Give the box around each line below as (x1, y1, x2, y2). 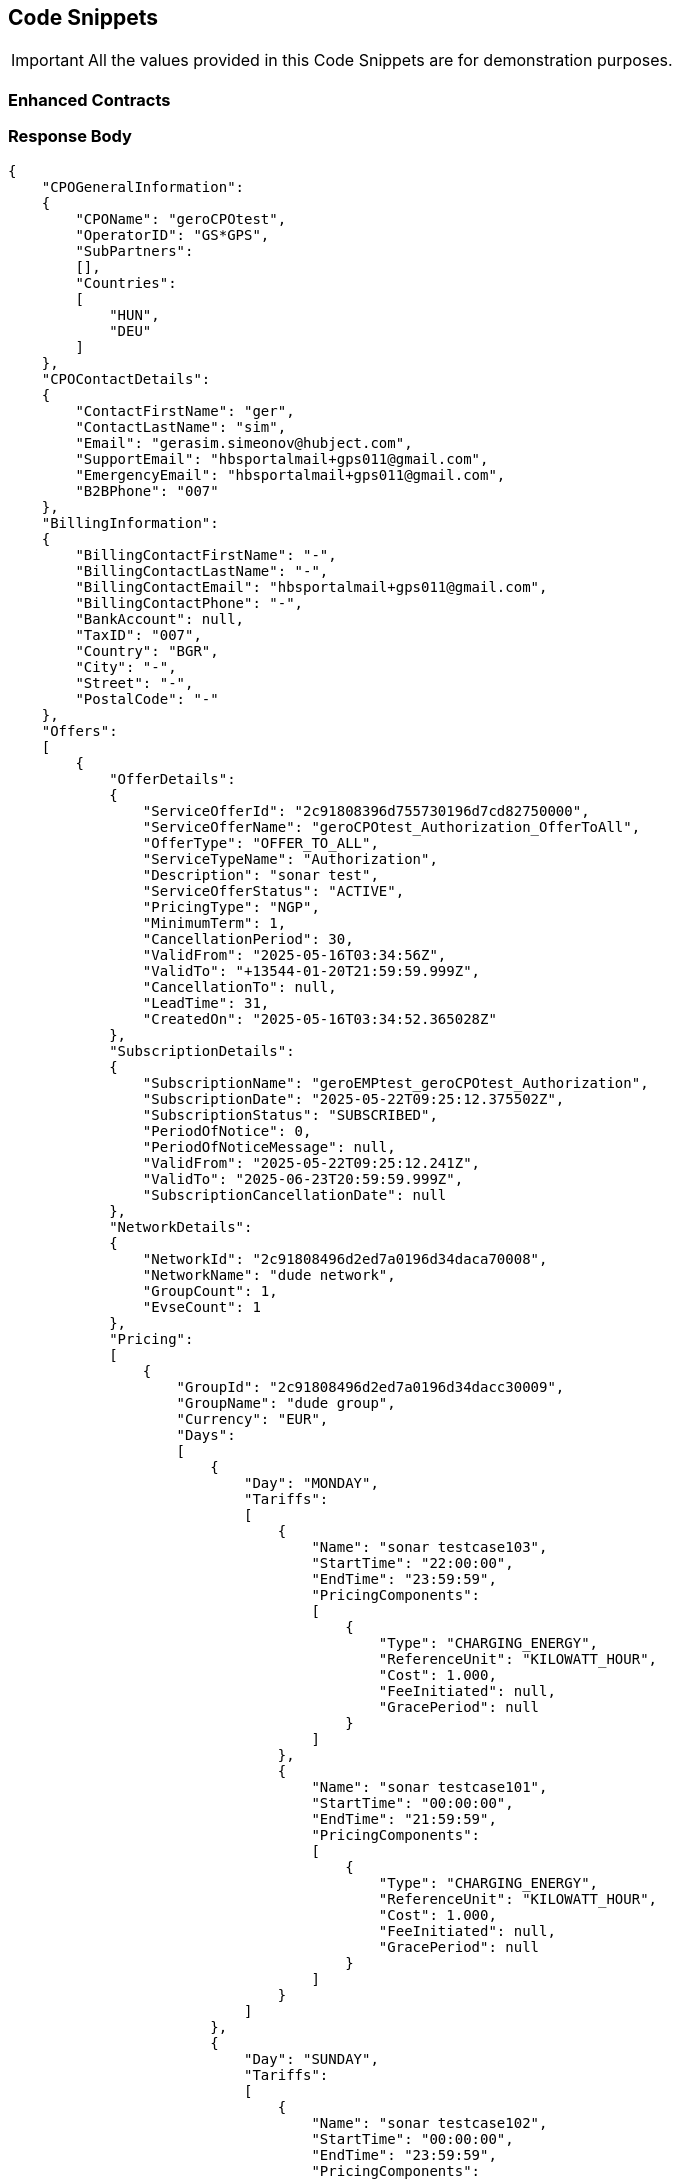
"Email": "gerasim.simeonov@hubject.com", (75, 434, 413, 451)
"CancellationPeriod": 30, (142, 930, 354, 947)
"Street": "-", (75, 674, 194, 691)
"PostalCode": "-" (75, 690, 219, 707)
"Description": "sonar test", (142, 866, 379, 883)
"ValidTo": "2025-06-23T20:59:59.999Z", (142, 1170, 464, 1187)
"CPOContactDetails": (41, 370, 211, 387)
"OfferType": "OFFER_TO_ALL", (142, 834, 379, 851)
